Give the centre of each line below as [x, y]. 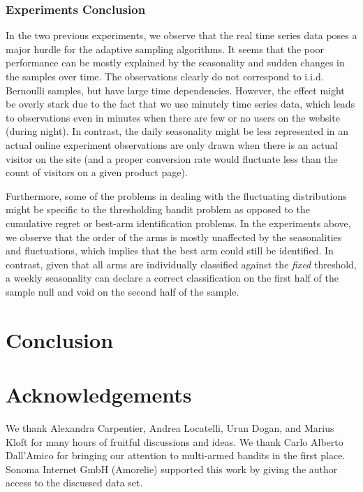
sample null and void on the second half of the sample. [123, 291]
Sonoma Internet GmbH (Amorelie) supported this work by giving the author [172, 469]
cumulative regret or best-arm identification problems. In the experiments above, [178, 223]
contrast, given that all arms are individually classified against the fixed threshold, [181, 264]
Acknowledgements [99, 395]
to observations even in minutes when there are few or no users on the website [173, 117]
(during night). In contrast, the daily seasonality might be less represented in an [177, 131]
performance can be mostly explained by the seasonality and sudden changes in [175, 63]
